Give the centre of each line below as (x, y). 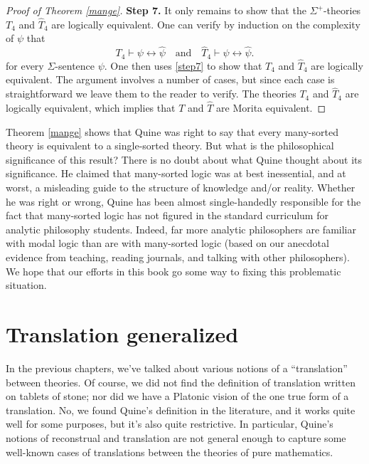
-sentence (75, 65)
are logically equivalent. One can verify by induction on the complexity (206, 24)
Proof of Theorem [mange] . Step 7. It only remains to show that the (156, 10)
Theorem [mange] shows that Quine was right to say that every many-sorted (172, 131)
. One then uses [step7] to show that (183, 65)
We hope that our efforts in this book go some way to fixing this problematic (173, 271)
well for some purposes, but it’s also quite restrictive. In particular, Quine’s (170, 424)
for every (25, 65)
